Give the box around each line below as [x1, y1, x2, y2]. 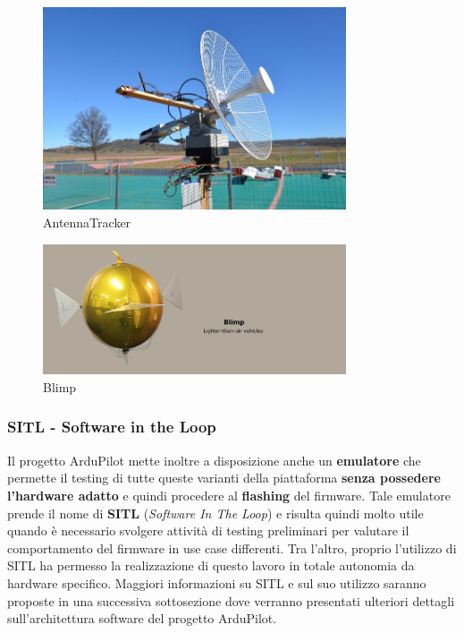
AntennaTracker [43, 213, 131, 232]
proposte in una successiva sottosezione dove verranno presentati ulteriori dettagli [7, 591, 455, 610]
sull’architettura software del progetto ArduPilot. [7, 609, 277, 628]
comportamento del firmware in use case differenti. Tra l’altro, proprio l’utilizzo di [7, 538, 457, 557]
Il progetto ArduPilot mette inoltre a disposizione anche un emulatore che [7, 450, 421, 469]
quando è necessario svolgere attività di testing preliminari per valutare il [7, 521, 409, 540]
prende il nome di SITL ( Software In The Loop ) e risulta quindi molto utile [7, 503, 424, 522]
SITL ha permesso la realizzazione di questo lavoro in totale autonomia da [7, 556, 415, 575]
